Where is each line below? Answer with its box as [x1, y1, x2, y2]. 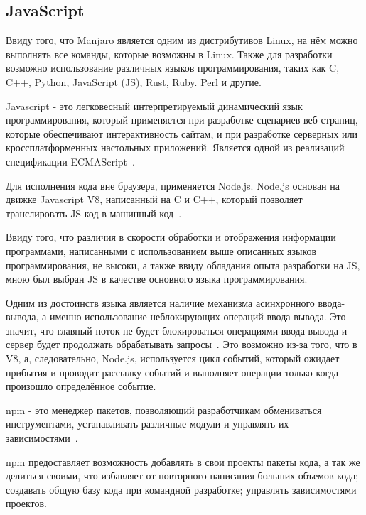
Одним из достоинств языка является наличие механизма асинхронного [6, 295, 315, 310]
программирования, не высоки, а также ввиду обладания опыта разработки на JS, [6, 257, 360, 272]
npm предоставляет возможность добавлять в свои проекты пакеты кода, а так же [6, 454, 360, 469]
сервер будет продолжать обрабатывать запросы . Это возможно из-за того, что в [6, 337, 357, 352]
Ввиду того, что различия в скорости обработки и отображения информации [6, 229, 336, 244]
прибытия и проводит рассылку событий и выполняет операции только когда [6, 364, 338, 379]
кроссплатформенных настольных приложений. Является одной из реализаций [6, 140, 345, 155]
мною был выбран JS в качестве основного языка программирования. [6, 271, 308, 286]
